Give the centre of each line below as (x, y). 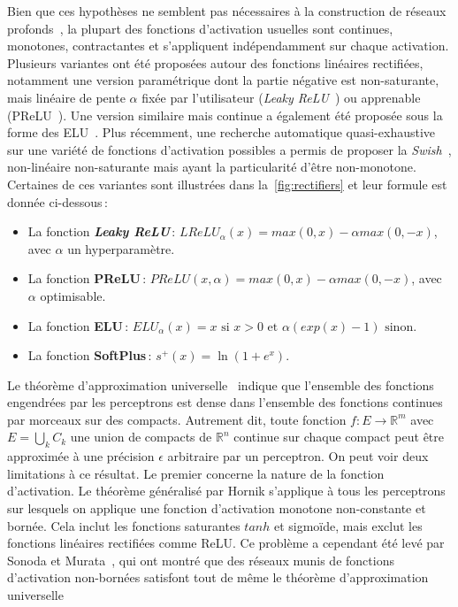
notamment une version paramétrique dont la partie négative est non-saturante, (223, 80)
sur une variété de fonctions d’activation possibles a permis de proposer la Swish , (229, 149)
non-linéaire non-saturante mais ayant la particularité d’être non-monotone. (212, 167)
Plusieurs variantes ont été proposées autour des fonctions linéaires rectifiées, (215, 62)
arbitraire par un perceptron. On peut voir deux (298, 456)
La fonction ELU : (78, 325)
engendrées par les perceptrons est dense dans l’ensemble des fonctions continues (225, 402)
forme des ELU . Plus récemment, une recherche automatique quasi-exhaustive (221, 132)
